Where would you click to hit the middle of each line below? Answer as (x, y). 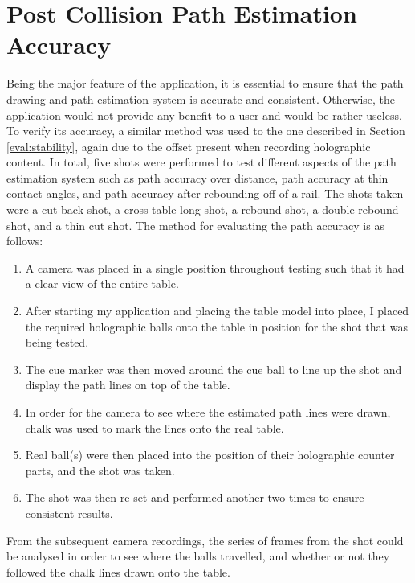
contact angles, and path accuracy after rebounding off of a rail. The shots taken (205, 193)
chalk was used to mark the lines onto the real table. (155, 427)
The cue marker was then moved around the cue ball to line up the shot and (214, 369)
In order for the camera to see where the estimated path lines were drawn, (208, 412)
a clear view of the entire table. (102, 283)
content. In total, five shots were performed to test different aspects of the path (201, 162)
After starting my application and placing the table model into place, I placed (217, 311)
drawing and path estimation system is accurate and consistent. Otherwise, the (201, 99)
